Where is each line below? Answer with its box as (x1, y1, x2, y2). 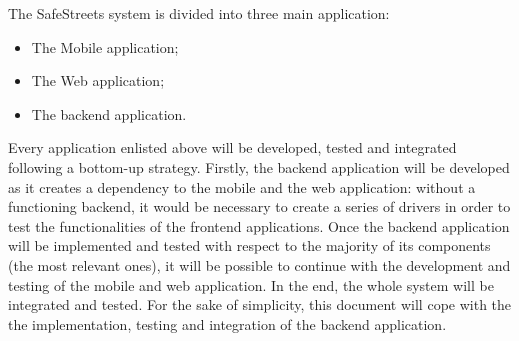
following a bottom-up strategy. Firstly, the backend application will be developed (8, 156, 510, 177)
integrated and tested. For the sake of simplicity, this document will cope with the (8, 294, 512, 315)
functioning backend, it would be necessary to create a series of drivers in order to (8, 196, 511, 217)
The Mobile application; (31, 36, 179, 57)
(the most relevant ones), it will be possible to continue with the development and (8, 254, 511, 275)
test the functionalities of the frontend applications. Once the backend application (8, 215, 510, 236)
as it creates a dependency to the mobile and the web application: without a (8, 176, 476, 197)
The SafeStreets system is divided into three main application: (8, 3, 390, 23)
